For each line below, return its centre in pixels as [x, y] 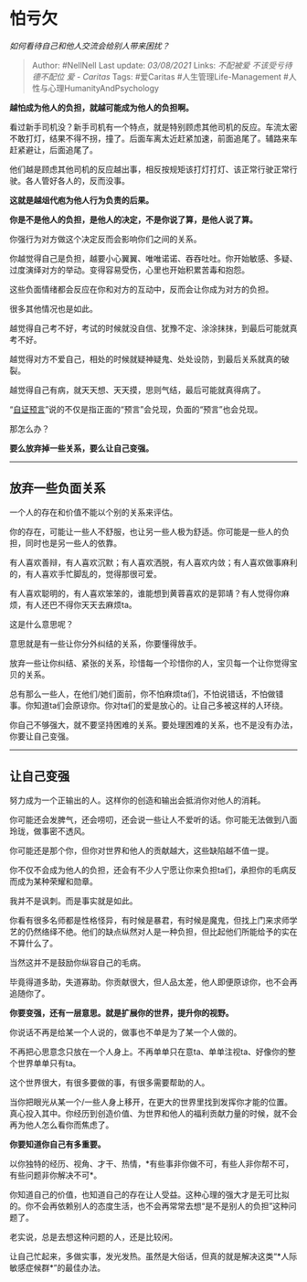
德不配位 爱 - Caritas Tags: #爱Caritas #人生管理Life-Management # [160, 76]
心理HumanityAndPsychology [104, 88]
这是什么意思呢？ [42, 624]
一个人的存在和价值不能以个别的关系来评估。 [94, 512]
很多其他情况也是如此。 [53, 308]
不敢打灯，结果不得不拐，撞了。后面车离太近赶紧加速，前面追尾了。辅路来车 [153, 138]
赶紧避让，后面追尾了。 [53, 150]
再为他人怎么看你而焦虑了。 [62, 1125]
